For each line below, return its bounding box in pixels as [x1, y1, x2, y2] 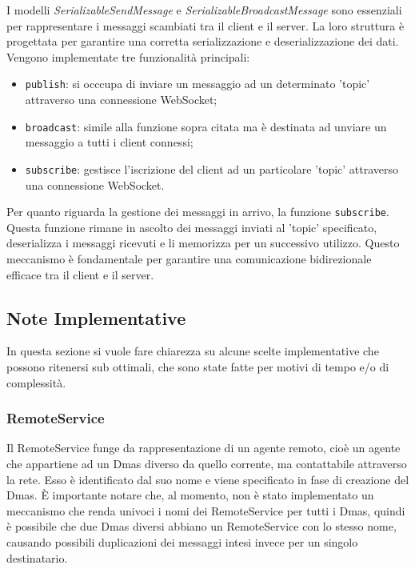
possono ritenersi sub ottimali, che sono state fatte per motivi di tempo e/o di [6, 358, 389, 375]
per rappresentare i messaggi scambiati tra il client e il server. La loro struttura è [6, 17, 405, 34]
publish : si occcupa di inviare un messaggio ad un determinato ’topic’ [25, 75, 370, 92]
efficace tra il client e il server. [6, 266, 154, 282]
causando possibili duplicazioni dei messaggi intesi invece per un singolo [6, 533, 358, 550]
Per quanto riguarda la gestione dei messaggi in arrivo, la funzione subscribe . [6, 203, 389, 220]
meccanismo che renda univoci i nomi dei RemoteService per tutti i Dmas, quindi [6, 502, 405, 519]
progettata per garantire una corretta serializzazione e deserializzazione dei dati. [6, 33, 399, 50]
